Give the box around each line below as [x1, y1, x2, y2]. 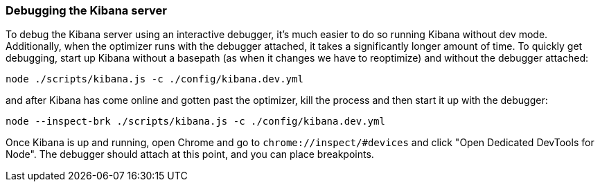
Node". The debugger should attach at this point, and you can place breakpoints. [6, 148, 374, 161]
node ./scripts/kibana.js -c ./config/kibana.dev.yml [6, 73, 303, 85]
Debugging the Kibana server [6, 3, 167, 17]
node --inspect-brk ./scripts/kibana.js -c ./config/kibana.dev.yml [6, 116, 385, 127]
